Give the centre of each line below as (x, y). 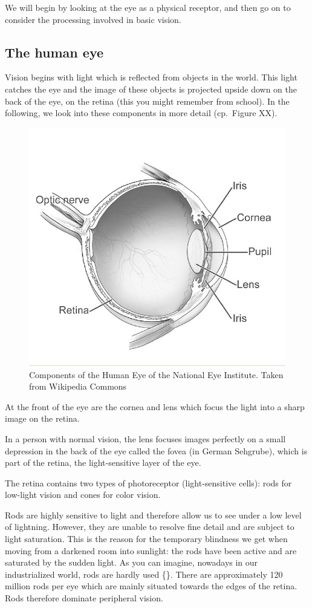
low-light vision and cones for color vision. (83, 495)
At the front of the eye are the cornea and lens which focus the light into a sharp (155, 406)
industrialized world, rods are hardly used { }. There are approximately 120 (144, 574)
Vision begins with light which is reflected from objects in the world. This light (151, 77)
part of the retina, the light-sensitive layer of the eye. (103, 463)
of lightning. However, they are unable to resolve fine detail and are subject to (150, 527)
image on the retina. (42, 418)
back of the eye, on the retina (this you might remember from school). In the (147, 101)
